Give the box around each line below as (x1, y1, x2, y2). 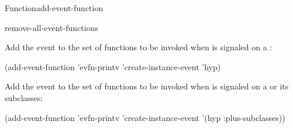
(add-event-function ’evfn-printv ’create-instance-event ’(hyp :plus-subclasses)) (5, 111, 285, 123)
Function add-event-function (5, 2, 104, 13)
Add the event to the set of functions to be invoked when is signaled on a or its (5, 80, 289, 92)
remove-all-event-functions (5, 21, 98, 33)
